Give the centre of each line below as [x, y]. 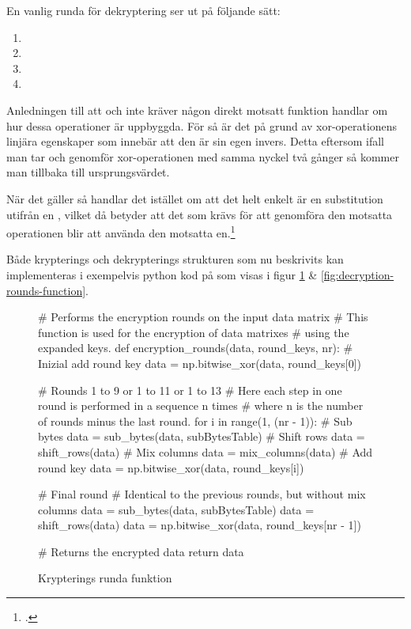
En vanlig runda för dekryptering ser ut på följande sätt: [143, 10]
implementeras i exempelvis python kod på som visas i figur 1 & [162, 274]
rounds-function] [46, 290]
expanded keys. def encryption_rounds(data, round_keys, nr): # [196, 348]
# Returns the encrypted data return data [141, 551]
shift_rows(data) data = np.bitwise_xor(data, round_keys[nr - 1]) [200, 525]
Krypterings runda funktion [105, 578]
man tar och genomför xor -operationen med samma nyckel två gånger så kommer [203, 156]
